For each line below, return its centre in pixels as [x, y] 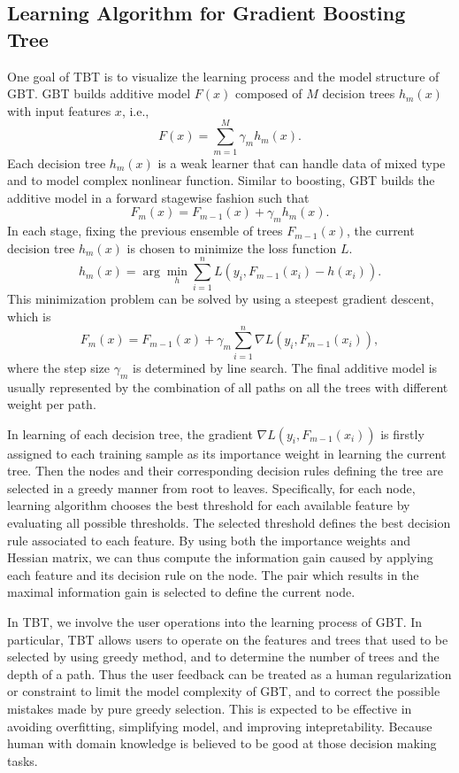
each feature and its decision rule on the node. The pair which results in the [213, 574]
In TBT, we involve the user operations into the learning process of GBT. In [215, 622]
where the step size [59, 367]
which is [29, 316]
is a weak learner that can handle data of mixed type [302, 162]
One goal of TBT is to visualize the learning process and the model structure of [223, 76]
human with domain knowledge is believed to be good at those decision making [222, 743]
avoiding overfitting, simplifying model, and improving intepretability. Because [220, 726]
